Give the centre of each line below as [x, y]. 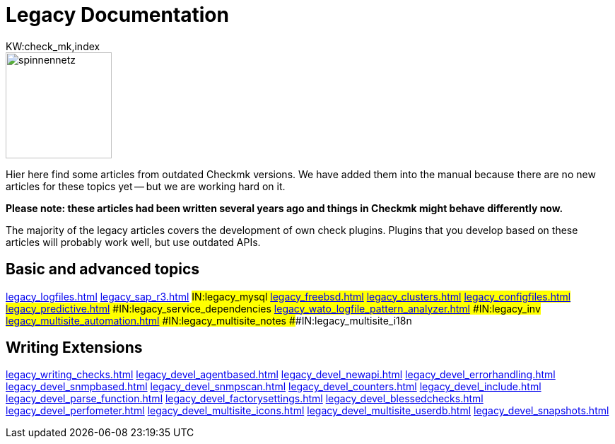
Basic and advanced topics [103, 269]
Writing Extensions [74, 348]
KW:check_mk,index [53, 46]
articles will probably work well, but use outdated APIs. [133, 242]
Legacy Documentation [117, 15]
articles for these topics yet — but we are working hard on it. [146, 186]
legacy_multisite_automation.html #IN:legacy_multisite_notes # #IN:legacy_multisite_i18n [209, 320]
